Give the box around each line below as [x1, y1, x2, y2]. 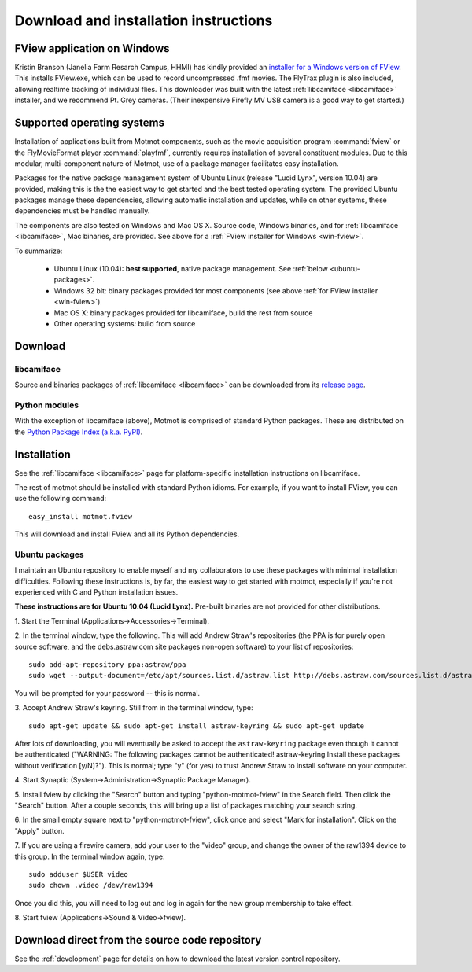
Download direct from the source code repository [14, 933, 262, 947]
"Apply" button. [14, 826, 65, 835]
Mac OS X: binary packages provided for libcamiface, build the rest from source [53, 307, 314, 318]
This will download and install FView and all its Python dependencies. [14, 529, 240, 539]
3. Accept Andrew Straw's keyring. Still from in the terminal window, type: [14, 703, 253, 712]
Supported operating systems [14, 116, 165, 130]
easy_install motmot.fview [28, 512, 133, 521]
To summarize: [14, 246, 63, 256]
